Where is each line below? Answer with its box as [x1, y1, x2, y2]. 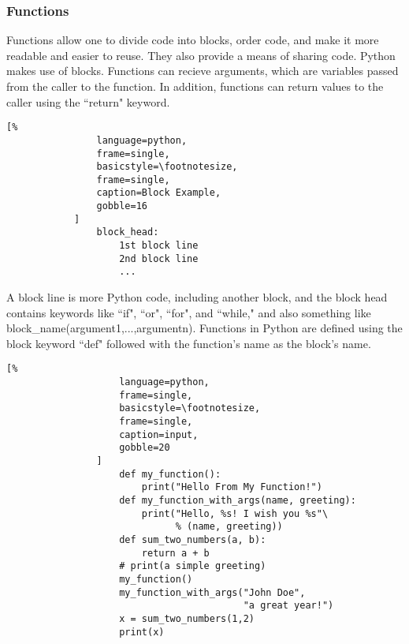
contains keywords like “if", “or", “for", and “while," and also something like [6, 304, 371, 320]
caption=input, [119, 429, 199, 440]
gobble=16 [96, 200, 147, 212]
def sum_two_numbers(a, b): [119, 534, 266, 545]
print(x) [119, 626, 165, 638]
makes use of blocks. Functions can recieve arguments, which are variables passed [6, 62, 399, 79]
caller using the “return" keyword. [6, 93, 170, 110]
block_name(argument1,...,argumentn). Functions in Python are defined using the [6, 320, 403, 336]
